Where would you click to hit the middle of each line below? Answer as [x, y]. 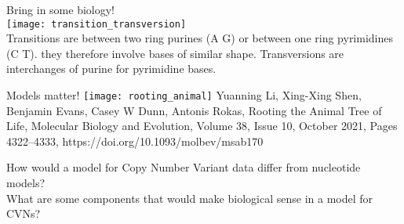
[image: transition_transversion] [96, 24]
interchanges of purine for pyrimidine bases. [111, 69]
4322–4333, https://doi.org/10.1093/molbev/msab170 [135, 141]
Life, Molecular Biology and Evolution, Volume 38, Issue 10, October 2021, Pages [202, 126]
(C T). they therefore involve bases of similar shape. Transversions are [175, 53]
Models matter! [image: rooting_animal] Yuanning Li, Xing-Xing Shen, [184, 95]
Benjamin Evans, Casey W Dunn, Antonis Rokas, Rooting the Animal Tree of [194, 110]
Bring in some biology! [60, 9]
